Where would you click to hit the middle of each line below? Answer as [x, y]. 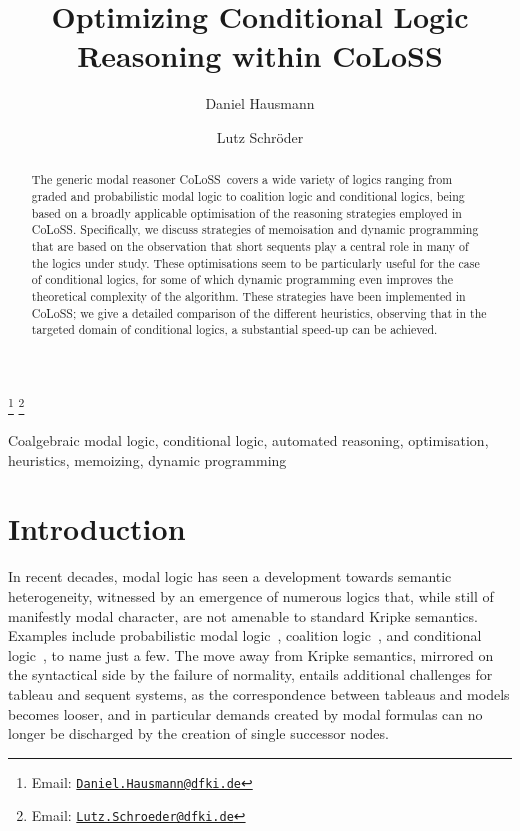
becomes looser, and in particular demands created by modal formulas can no [245, 713]
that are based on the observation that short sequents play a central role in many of [250, 245]
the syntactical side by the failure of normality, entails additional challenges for [250, 674]
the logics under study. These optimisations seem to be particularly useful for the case [255, 262]
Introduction [97, 528]
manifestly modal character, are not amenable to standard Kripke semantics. [243, 615]
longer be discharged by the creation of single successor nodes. [198, 733]
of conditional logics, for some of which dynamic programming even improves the [242, 279]
